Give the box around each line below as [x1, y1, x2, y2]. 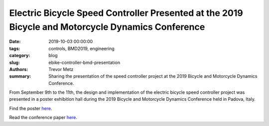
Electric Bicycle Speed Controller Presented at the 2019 [9, 7, 244, 18]
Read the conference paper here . [9, 115, 77, 121]
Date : [9, 39, 21, 45]
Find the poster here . [9, 105, 52, 111]
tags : [9, 45, 20, 52]
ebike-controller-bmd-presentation [48, 60, 121, 65]
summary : [9, 73, 31, 79]
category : [9, 53, 30, 59]
